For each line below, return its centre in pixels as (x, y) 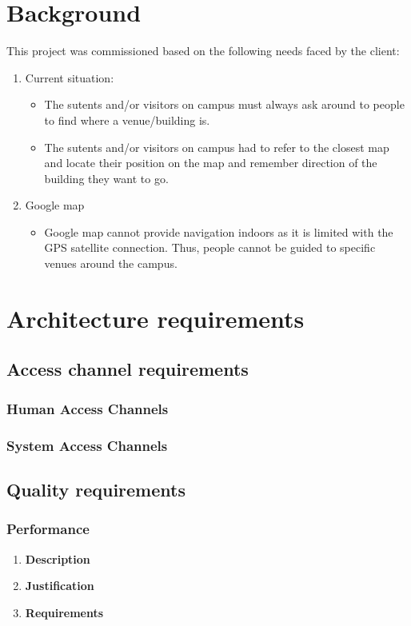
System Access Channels (87, 445)
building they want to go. (106, 178)
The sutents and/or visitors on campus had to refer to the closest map (217, 147)
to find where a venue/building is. (127, 120)
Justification (60, 586)
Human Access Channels (88, 408)
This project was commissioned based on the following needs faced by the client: (203, 51)
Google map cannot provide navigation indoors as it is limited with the (219, 231)
